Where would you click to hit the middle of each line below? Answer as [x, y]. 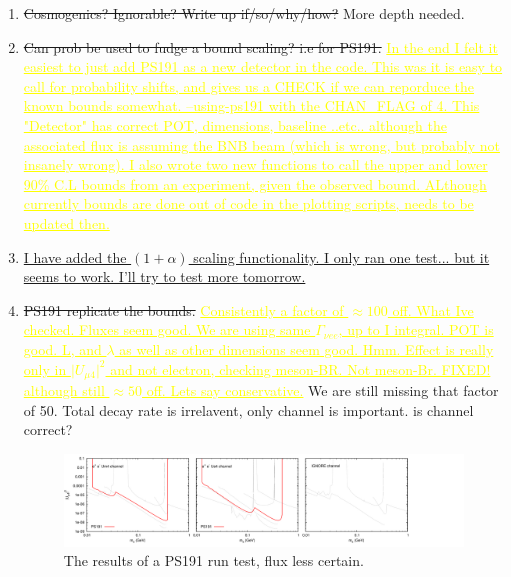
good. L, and [62, 348]
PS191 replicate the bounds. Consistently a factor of [183, 309]
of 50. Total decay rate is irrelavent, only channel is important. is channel [248, 409]
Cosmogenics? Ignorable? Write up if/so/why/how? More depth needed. [244, 13]
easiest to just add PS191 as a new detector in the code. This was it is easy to [263, 66]
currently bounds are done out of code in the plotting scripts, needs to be [248, 203]
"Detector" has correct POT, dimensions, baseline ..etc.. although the [235, 124]
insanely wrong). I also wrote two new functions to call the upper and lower [255, 164]
